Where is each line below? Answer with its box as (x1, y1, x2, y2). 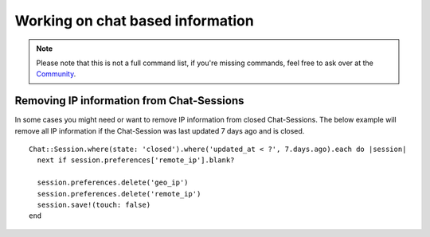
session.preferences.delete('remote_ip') (37, 189, 201, 198)
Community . (36, 69, 76, 79)
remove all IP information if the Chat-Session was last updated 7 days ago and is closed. (14, 126, 305, 135)
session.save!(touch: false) (37, 200, 151, 209)
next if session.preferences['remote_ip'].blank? (37, 156, 235, 165)
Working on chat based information (14, 12, 254, 29)
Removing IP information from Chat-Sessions (14, 94, 244, 107)
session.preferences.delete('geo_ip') (37, 178, 189, 187)
